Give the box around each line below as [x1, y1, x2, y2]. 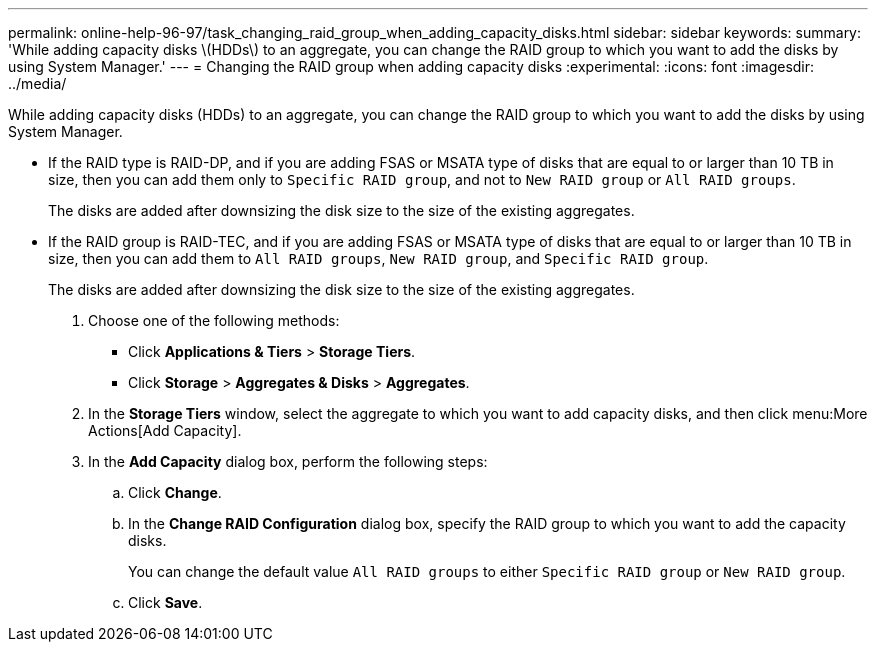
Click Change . [128, 484, 222, 501]
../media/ [8, 75, 67, 92]
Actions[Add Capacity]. [88, 422, 242, 439]
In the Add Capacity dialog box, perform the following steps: [88, 453, 488, 470]
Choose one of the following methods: [88, 312, 340, 329]
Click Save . [128, 594, 203, 611]
